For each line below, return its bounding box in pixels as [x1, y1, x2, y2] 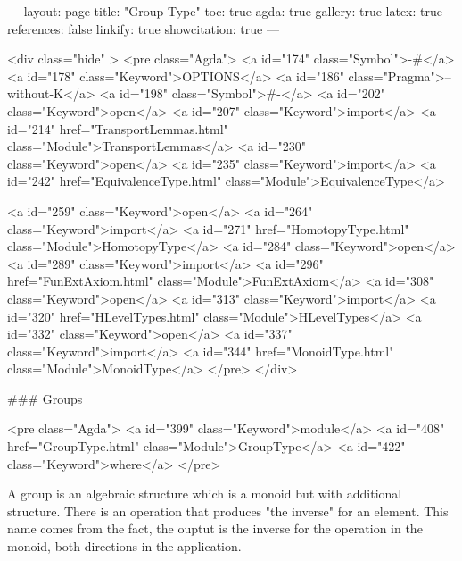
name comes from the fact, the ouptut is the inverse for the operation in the [7, 519, 423, 538]
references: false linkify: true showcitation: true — [7, 19, 279, 38]
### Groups [7, 389, 83, 407]
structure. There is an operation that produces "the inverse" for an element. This [7, 501, 449, 520]
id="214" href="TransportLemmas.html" [7, 119, 228, 138]
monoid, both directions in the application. [7, 537, 242, 556]
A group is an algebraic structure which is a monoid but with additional [7, 484, 402, 503]
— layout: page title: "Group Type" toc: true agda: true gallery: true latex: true [7, 2, 442, 20]
